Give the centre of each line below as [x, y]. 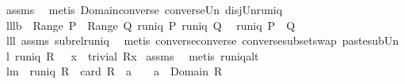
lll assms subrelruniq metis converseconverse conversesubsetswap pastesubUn [202, 40]
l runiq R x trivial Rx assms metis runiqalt [132, 55]
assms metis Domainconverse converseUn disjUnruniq [144, 9]
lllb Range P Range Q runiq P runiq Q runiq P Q [151, 25]
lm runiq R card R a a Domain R [114, 71]
